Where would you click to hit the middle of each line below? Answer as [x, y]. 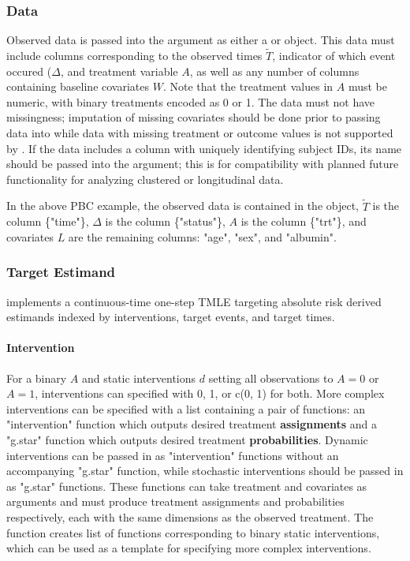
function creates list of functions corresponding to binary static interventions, [193, 532]
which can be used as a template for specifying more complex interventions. [189, 548]
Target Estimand [61, 272]
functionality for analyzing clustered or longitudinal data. [145, 179]
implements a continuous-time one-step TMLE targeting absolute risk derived [194, 301]
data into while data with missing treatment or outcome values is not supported [200, 133]
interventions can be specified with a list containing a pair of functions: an [186, 408]
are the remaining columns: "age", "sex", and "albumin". [202, 236]
